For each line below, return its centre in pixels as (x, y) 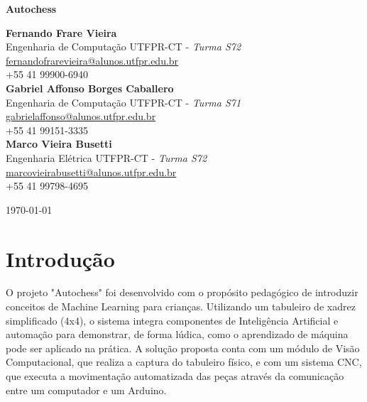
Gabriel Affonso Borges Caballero (90, 88)
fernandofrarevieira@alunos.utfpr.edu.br (92, 60)
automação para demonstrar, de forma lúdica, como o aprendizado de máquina (177, 334)
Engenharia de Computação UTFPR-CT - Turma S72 (124, 47)
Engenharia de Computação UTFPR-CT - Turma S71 (124, 102)
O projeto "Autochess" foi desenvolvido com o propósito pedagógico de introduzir (182, 292)
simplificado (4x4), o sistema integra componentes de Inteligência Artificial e (172, 320)
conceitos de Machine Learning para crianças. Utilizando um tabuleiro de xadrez (181, 306)
